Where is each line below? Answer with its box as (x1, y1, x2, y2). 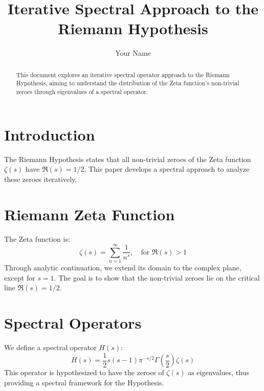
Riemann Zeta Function (4, 203, 175, 224)
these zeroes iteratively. (4, 173, 77, 184)
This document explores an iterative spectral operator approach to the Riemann (16, 70, 230, 79)
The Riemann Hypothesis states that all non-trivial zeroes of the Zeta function (4, 153, 251, 164)
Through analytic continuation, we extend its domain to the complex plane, (4, 262, 241, 273)
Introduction (4, 124, 95, 145)
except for (4, 272, 35, 283)
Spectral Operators (4, 312, 142, 333)
